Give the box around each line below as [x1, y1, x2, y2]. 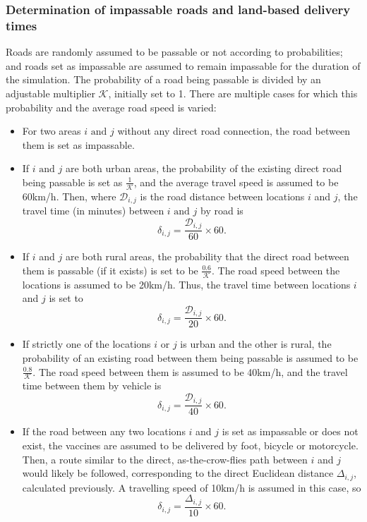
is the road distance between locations [140, 188, 305, 203]
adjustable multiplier [6, 85, 95, 100]
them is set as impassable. [22, 137, 135, 152]
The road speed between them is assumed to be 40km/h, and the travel [38, 364, 348, 379]
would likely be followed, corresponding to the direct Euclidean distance [22, 466, 334, 480]
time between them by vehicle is [22, 378, 162, 393]
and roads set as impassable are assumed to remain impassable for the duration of [6, 58, 361, 73]
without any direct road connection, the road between [117, 123, 350, 138]
